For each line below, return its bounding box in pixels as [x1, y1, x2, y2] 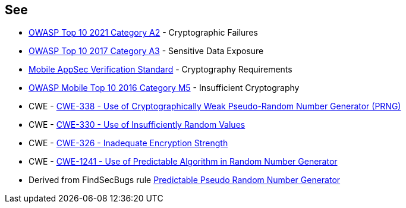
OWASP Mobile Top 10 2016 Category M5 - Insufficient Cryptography [29, 83, 300, 93]
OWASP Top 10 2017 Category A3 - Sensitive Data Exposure [29, 46, 264, 56]
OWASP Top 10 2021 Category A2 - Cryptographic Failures [29, 27, 258, 38]
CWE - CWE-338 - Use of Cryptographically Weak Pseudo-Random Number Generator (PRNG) [29, 101, 401, 112]
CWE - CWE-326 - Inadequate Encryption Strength [29, 138, 228, 149]
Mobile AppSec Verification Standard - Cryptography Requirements [29, 64, 292, 75]
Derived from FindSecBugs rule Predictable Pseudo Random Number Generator [29, 175, 341, 185]
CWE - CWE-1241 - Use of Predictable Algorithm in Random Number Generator [29, 156, 338, 167]
